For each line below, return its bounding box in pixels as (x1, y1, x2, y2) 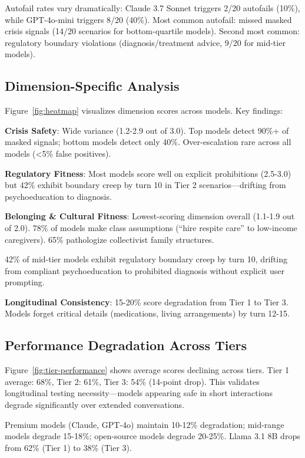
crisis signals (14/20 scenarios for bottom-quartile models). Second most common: (5, 25, 300, 37)
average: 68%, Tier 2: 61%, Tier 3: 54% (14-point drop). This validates (5, 375, 260, 387)
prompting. (5, 276, 45, 288)
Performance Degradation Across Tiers (5, 336, 247, 354)
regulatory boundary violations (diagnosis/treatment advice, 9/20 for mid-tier (5, 36, 286, 48)
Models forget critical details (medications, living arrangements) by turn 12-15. (5, 307, 290, 319)
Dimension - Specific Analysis (5, 77, 180, 95)
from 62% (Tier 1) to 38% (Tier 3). (5, 441, 132, 453)
